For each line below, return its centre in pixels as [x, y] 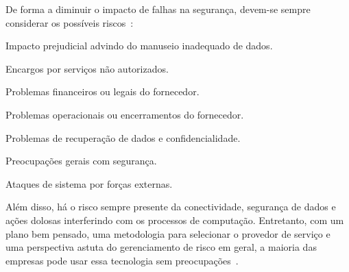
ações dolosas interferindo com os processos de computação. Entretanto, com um [175, 220]
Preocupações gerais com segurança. [81, 161]
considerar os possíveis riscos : [70, 22]
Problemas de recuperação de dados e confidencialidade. [123, 137]
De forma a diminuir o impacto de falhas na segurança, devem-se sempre [158, 9]
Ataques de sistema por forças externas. [89, 183]
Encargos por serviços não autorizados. [87, 68]
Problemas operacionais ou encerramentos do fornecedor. [125, 114]
